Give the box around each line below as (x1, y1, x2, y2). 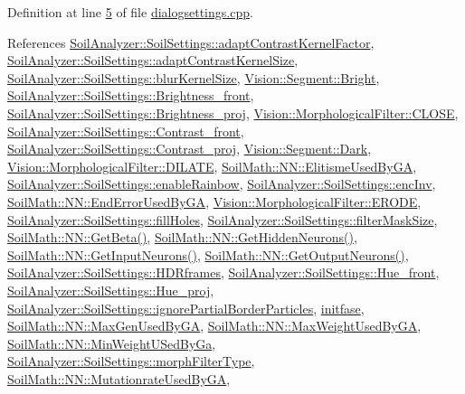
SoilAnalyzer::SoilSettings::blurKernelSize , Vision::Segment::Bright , (7, 68, 380, 87)
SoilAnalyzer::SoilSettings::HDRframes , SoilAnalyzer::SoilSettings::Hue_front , (7, 263, 440, 282)
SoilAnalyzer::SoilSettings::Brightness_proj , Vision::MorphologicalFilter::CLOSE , (7, 103, 459, 122)
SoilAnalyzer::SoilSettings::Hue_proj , (7, 280, 214, 299)
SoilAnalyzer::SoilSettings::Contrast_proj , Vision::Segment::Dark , (7, 139, 372, 158)
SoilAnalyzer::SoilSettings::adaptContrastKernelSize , (7, 51, 299, 70)
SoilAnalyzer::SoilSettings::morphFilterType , (7, 352, 255, 371)
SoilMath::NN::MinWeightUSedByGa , (7, 333, 216, 352)
